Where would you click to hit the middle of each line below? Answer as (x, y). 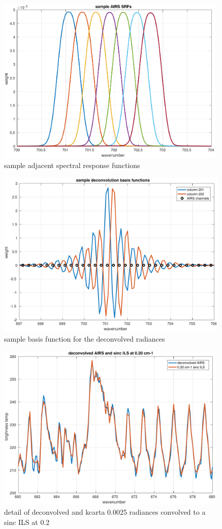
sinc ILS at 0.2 (27, 522)
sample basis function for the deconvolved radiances (85, 338)
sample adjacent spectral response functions (72, 165)
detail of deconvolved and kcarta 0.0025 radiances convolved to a (105, 512)
